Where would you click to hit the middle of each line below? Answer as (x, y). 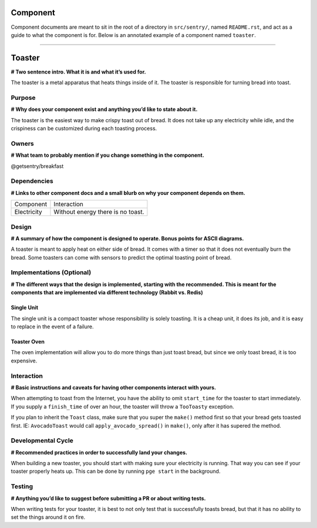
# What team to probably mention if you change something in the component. (108, 155)
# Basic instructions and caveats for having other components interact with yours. (114, 387)
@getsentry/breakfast (37, 166)
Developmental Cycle (42, 440)
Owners (23, 143)
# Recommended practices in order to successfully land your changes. (99, 452)
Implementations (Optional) (51, 273)
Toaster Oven (28, 342)
